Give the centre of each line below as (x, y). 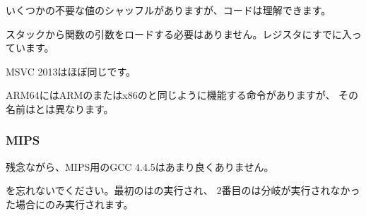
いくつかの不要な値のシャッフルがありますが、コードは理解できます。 (169, 10)
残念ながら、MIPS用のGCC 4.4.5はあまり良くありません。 (140, 166)
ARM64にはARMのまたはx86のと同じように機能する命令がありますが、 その (182, 95)
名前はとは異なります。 (60, 108)
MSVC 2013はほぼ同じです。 (71, 71)
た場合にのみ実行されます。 (70, 204)
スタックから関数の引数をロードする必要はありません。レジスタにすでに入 (179, 34)
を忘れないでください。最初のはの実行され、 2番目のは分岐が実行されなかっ (183, 190)
